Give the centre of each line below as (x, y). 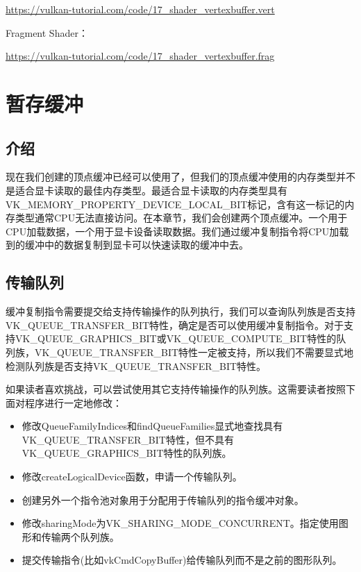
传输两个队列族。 (80, 536)
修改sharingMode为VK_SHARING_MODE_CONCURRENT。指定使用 (180, 523)
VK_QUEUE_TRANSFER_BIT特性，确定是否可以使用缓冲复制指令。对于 (175, 325)
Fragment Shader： (47, 32)
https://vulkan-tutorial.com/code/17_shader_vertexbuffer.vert (140, 9)
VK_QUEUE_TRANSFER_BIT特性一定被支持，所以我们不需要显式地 (194, 352)
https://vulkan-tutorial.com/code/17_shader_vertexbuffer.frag (140, 56)
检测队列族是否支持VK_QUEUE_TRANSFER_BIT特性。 (136, 365)
